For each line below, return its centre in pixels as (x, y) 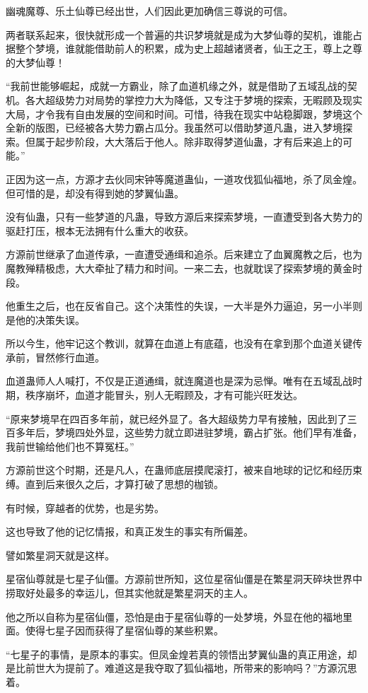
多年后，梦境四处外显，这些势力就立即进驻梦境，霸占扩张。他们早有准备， (189, 432)
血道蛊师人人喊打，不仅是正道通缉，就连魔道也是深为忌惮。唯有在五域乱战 (179, 381)
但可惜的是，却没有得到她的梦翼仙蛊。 (95, 193)
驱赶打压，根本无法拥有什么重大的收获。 (100, 230)
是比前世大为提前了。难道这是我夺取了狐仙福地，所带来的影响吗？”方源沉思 (182, 668)
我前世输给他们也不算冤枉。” (70, 446)
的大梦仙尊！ (35, 62)
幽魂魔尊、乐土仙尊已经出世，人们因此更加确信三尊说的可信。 (149, 11)
